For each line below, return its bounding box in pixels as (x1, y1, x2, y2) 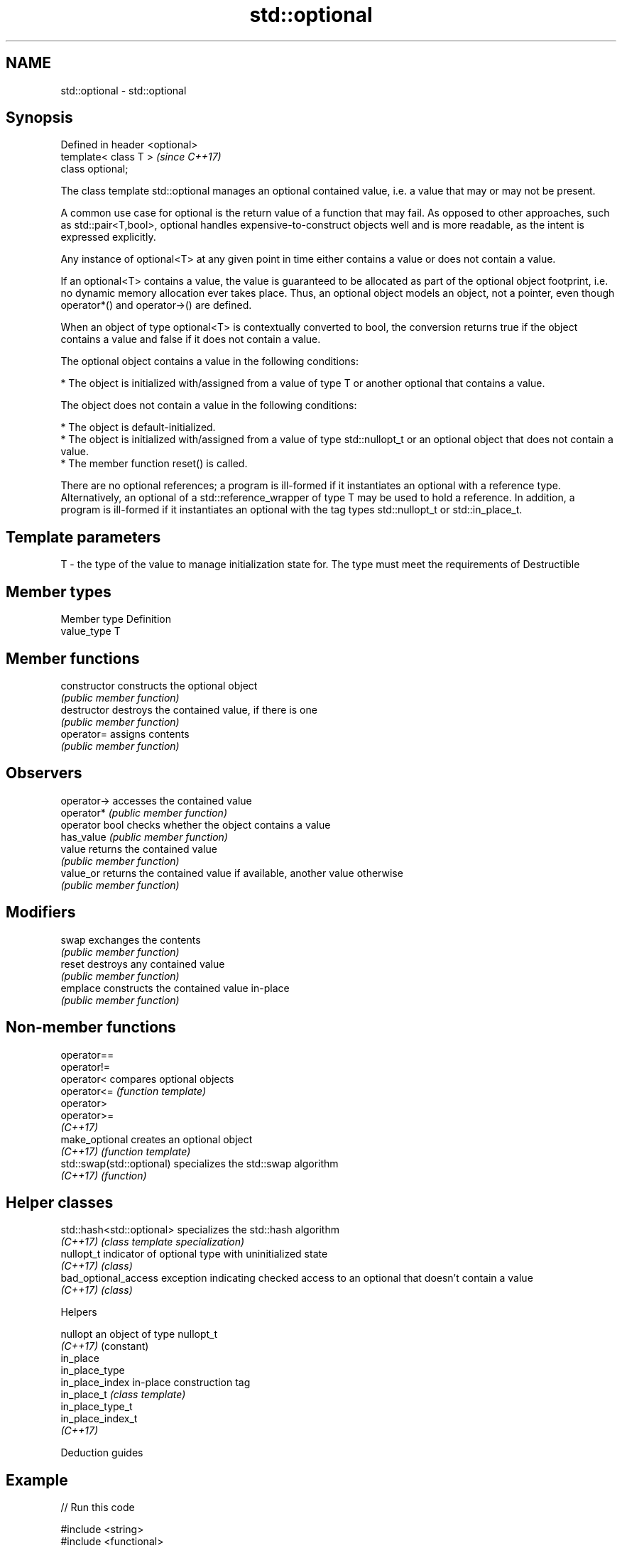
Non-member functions (6, 1018, 176, 1037)
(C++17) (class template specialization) (60, 1236, 245, 1248)
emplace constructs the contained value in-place (60, 981, 290, 994)
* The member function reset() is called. (60, 457, 248, 470)
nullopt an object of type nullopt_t (60, 1328, 218, 1341)
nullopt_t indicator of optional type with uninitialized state (60, 1248, 328, 1260)
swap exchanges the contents (60, 933, 201, 946)
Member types (6, 582, 111, 601)
